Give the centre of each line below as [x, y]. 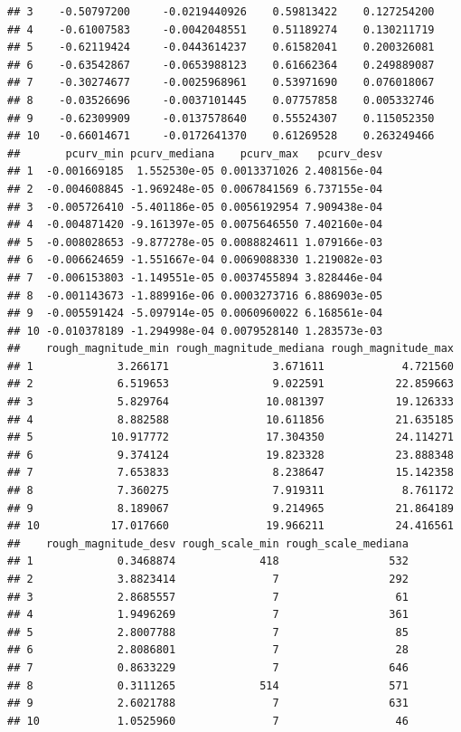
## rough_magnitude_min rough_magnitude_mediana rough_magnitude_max [230, 349]
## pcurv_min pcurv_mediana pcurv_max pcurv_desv [195, 153]
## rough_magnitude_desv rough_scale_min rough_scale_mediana [208, 543]
